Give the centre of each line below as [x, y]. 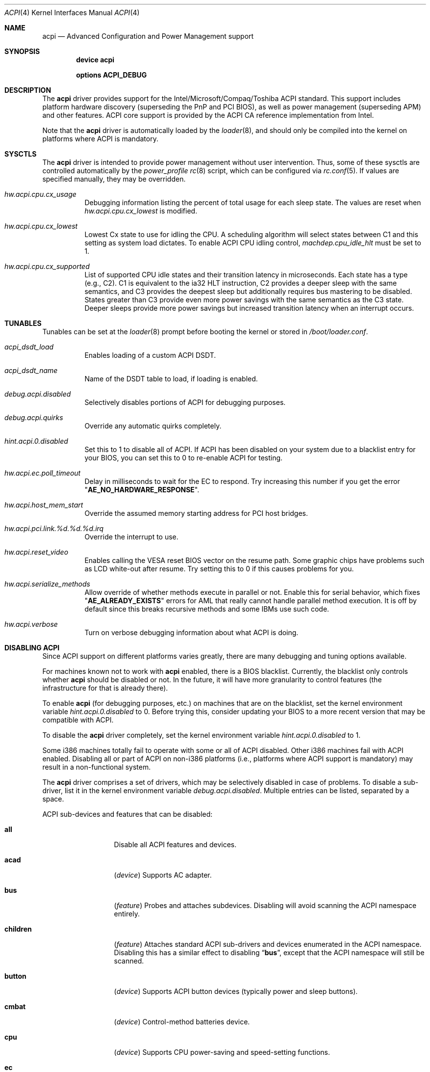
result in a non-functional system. [97, 767]
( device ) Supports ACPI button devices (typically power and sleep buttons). [236, 991]
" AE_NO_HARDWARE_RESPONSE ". [142, 490]
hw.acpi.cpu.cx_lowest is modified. [141, 211]
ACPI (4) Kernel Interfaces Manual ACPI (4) [72, 13]
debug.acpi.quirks [34, 417]
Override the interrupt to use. [131, 537]
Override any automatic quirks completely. [153, 426]
